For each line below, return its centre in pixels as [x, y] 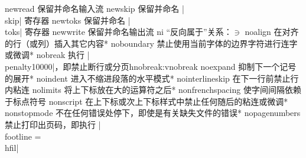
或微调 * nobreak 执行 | [47, 55]
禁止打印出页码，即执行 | [53, 124]
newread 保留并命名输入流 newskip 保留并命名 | [95, 8]
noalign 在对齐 [272, 32]
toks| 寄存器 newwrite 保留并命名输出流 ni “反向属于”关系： [118, 32]
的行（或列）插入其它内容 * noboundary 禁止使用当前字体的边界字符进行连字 [151, 43]
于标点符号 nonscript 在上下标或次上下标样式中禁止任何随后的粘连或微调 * [147, 101]
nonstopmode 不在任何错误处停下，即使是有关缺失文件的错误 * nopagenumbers [153, 113]
